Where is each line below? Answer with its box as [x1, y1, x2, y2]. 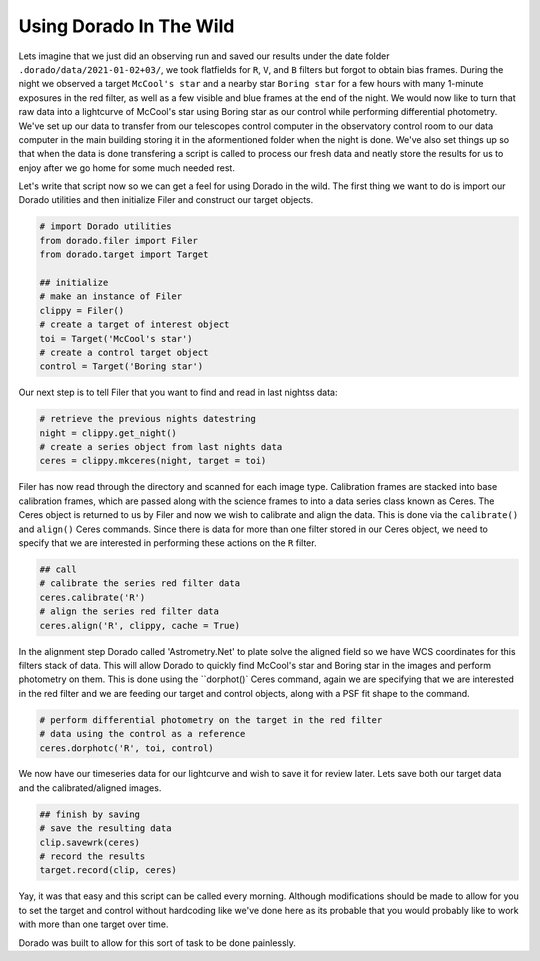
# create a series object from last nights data [39, 441, 283, 453]
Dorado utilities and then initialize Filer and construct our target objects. [18, 194, 314, 206]
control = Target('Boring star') [39, 361, 204, 372]
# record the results [39, 851, 146, 862]
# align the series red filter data [39, 606, 220, 617]
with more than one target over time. [18, 918, 169, 930]
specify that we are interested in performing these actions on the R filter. [18, 537, 317, 549]
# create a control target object [39, 346, 209, 358]
